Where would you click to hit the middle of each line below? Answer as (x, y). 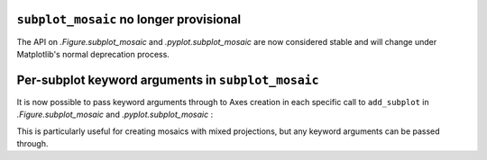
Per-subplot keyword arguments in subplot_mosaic (168, 80)
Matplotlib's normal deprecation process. (93, 54)
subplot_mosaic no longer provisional (129, 19)
